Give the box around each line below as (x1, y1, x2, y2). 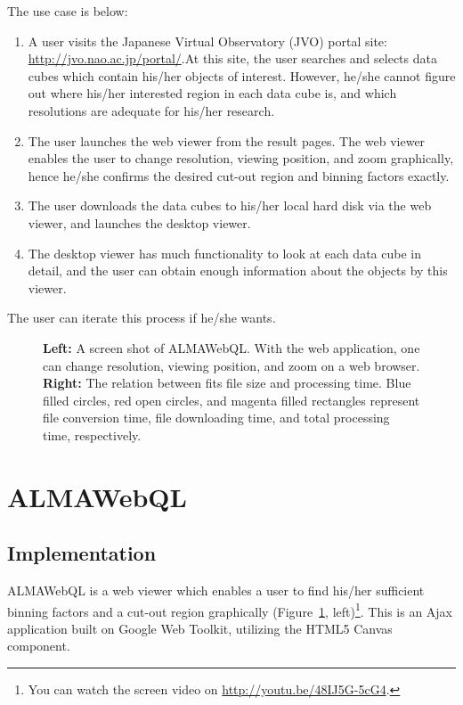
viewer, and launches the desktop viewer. (28, 213, 251, 232)
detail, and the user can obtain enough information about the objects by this (28, 261, 448, 280)
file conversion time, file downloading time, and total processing (43, 408, 390, 427)
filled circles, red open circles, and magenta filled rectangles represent (43, 390, 420, 409)
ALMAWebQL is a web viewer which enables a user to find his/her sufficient (7, 581, 425, 600)
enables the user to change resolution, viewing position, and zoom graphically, (28, 149, 454, 168)
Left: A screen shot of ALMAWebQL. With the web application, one (43, 338, 420, 357)
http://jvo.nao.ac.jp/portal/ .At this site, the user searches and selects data (28, 49, 437, 68)
